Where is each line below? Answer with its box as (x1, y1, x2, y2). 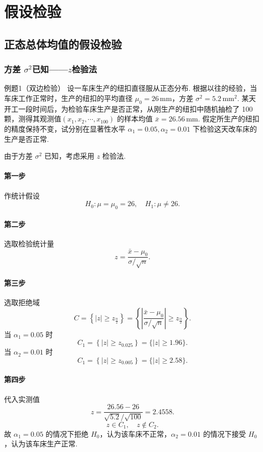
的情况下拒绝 (45, 428, 89, 439)
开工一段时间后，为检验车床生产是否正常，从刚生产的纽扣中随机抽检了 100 (4, 103, 253, 114)
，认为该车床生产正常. (4, 438, 77, 449)
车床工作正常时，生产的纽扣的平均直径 (4, 92, 133, 103)
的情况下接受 (203, 428, 246, 439)
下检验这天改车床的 (193, 123, 257, 134)
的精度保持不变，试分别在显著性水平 (4, 123, 125, 134)
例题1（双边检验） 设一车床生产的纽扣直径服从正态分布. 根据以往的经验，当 (4, 83, 257, 93)
